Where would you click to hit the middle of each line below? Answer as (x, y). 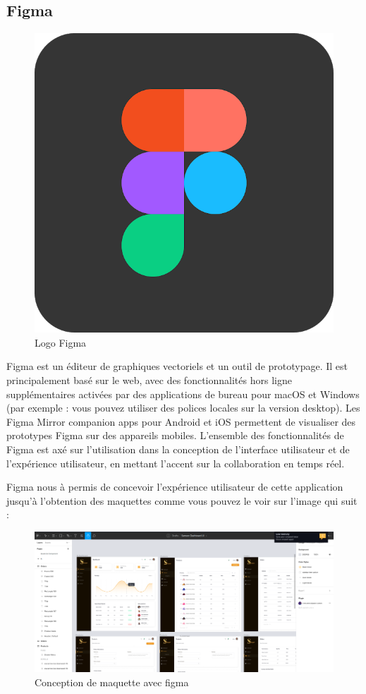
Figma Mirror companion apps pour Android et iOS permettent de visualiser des (181, 421)
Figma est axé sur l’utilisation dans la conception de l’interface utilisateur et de (178, 449)
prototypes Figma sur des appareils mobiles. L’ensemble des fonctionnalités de (175, 435)
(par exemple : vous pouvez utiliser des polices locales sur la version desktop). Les (183, 408)
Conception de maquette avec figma (112, 682)
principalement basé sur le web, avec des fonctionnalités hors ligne (149, 379)
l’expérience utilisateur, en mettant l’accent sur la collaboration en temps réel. (176, 463)
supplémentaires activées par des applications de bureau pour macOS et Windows (183, 394)
